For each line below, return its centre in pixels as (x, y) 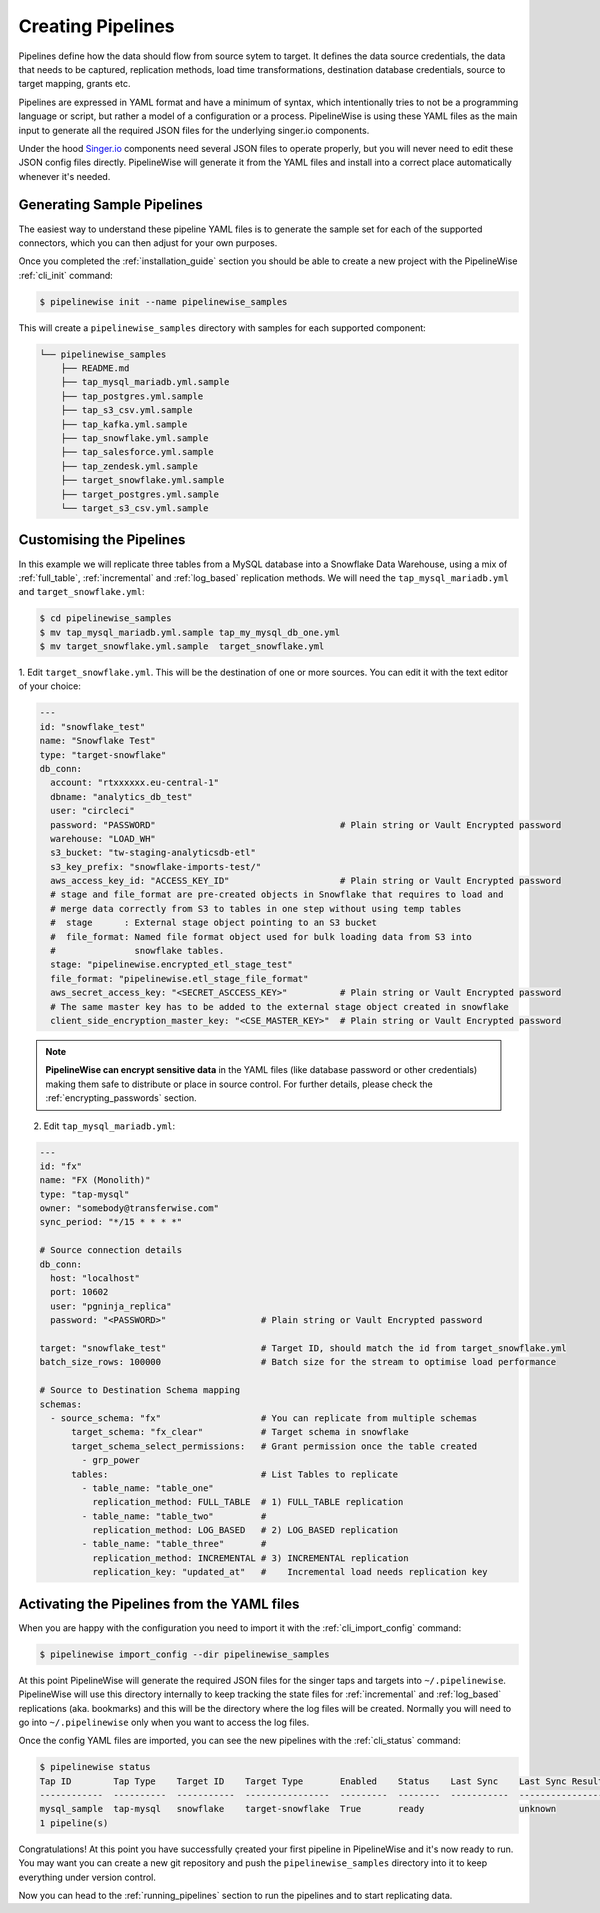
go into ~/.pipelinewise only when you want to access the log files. (164, 1722)
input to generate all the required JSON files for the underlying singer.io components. (194, 130)
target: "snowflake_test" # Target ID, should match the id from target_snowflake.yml (303, 1348)
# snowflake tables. (137, 951)
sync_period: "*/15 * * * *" (111, 1222)
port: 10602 (79, 1292)
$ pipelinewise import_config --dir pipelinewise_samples (184, 1654)
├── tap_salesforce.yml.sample (137, 452)
